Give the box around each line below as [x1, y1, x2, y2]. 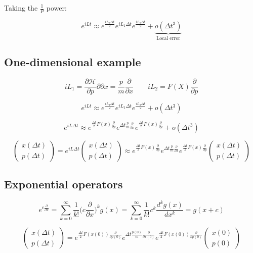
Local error [156, 35, 181, 41]
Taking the [4, 3, 38, 13]
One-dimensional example [4, 54, 141, 70]
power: [46, 3, 67, 13]
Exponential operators [4, 176, 123, 192]
